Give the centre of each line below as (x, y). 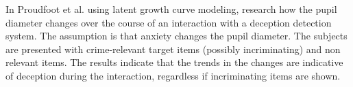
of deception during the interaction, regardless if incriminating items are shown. (173, 75)
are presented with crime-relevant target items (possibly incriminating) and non (173, 49)
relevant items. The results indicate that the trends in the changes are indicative (174, 62)
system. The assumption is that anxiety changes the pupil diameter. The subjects (176, 36)
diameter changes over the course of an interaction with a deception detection (169, 22)
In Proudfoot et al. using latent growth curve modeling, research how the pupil (171, 9)
